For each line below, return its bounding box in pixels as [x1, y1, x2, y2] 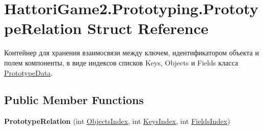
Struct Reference [87, 18, 208, 39]
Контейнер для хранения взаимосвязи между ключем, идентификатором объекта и [4, 47, 259, 58]
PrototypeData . [4, 67, 53, 78]
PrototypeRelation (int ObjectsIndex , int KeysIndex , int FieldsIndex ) [4, 116, 230, 126]
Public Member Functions [4, 92, 144, 108]
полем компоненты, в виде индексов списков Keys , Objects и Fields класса [4, 57, 239, 68]
